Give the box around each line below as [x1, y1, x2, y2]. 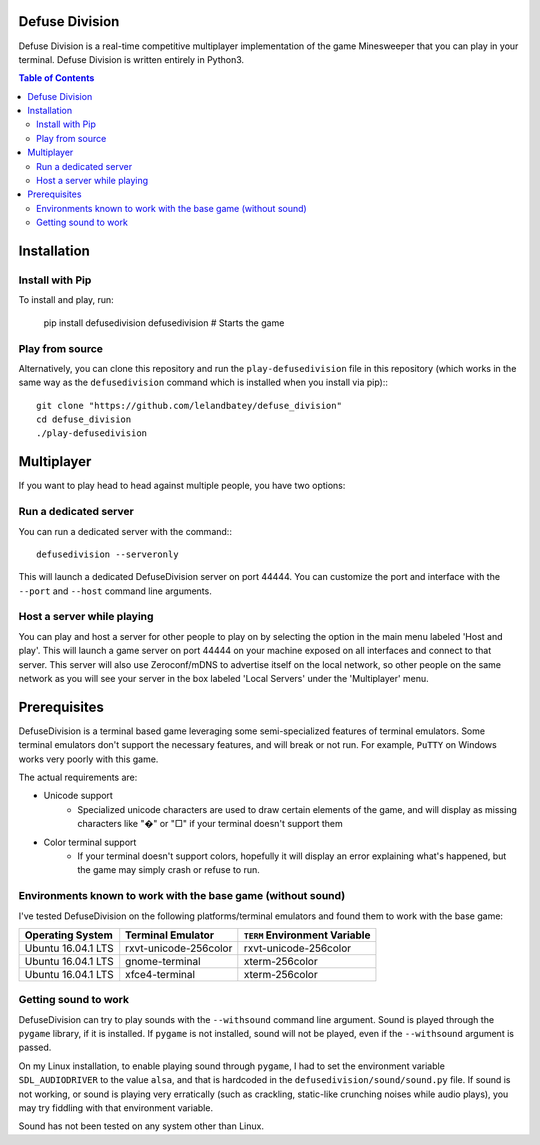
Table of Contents [18, 72, 95, 84]
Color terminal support [43, 836, 137, 848]
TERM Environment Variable [243, 928, 371, 942]
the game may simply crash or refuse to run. [77, 864, 260, 876]
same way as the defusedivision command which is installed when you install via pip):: [18, 376, 389, 389]
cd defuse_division [36, 414, 132, 425]
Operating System [24, 928, 114, 942]
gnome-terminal [125, 954, 201, 968]
